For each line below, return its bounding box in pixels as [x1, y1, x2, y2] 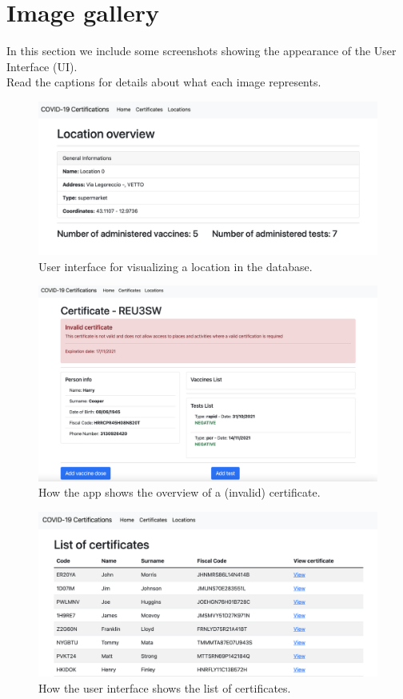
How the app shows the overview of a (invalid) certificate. [38, 484, 321, 501]
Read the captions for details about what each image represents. [6, 74, 321, 90]
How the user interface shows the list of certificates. [38, 679, 291, 696]
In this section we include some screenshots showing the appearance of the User [6, 42, 397, 59]
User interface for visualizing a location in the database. [38, 258, 313, 274]
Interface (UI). [6, 58, 78, 74]
